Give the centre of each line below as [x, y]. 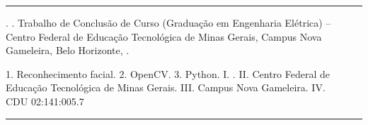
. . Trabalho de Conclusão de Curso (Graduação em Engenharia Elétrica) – [168, 22]
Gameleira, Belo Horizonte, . [68, 50]
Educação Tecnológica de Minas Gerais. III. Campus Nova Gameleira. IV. [166, 87]
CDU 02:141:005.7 [45, 101]
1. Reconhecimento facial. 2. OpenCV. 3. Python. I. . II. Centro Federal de [168, 73]
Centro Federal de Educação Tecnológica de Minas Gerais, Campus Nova [164, 36]
